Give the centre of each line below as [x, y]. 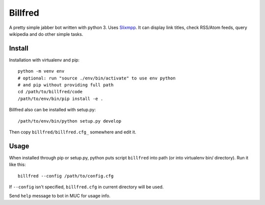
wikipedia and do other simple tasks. [46, 34]
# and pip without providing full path [66, 85]
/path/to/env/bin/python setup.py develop [70, 121]
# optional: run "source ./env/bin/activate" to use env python [97, 78]
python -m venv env [41, 71]
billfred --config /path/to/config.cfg [66, 176]
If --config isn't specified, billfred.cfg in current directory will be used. [86, 187]
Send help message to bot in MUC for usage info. [60, 196]
